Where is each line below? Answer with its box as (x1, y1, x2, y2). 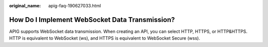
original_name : (9, 3, 41, 8)
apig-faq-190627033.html (48, 3, 101, 8)
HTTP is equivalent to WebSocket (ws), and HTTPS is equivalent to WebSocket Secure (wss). (9, 35, 201, 41)
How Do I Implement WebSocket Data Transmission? (9, 15, 175, 24)
